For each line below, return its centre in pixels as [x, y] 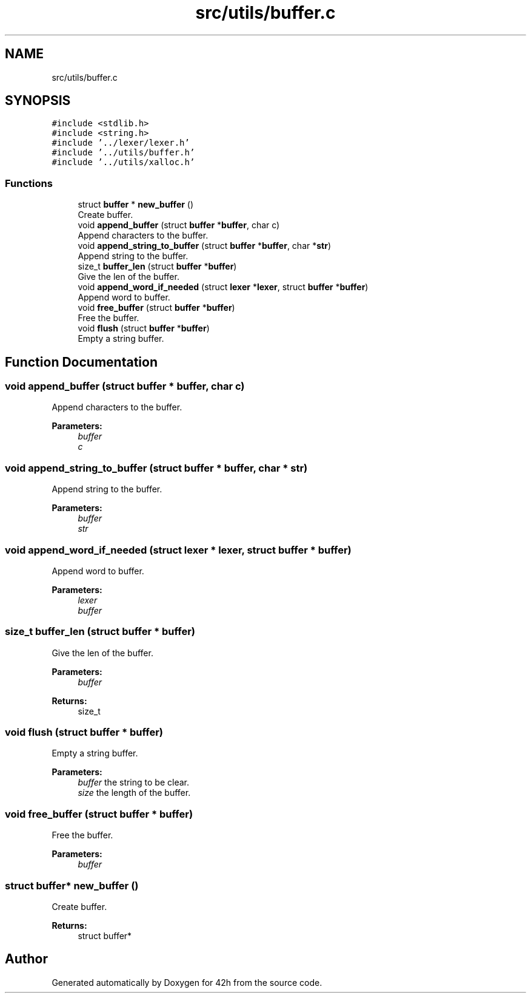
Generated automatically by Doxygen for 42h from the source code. [187, 982]
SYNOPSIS [38, 101]
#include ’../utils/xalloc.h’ [123, 162]
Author [26, 959]
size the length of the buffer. [134, 793]
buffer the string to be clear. [133, 782]
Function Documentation [81, 362]
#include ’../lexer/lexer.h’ [121, 143]
